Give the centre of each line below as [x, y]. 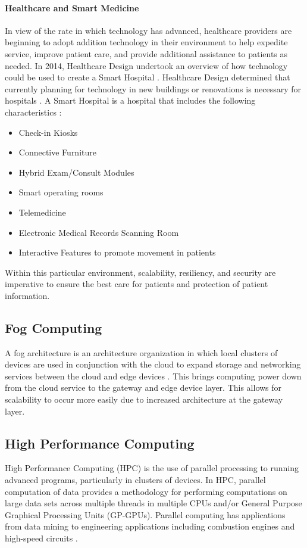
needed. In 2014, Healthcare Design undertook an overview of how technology [146, 65]
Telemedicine [42, 212]
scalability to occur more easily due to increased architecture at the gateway [144, 399]
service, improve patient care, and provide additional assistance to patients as [146, 53]
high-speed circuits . [41, 538]
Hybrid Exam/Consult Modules [76, 172]
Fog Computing [54, 327]
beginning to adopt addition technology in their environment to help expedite [146, 42]
